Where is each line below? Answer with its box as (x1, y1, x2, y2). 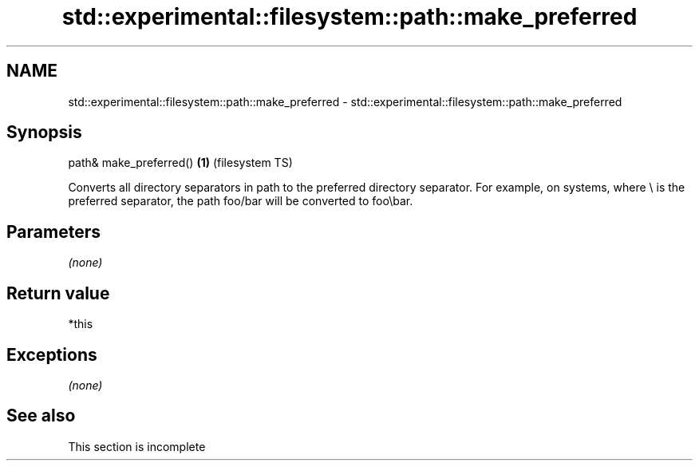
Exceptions (6, 344, 97, 365)
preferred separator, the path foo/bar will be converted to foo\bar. (68, 194, 413, 208)
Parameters (6, 221, 101, 242)
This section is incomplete (68, 439, 206, 453)
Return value (6, 283, 110, 303)
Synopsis (6, 122, 82, 143)
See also (6, 406, 76, 426)
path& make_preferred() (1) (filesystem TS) (68, 156, 293, 170)
